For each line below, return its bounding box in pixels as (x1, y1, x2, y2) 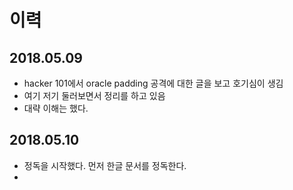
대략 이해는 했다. (23, 102, 89, 114)
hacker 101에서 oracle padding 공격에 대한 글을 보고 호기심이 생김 (23, 77, 284, 89)
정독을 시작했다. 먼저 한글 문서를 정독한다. (23, 159, 187, 171)
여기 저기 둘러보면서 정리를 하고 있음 (23, 90, 166, 101)
